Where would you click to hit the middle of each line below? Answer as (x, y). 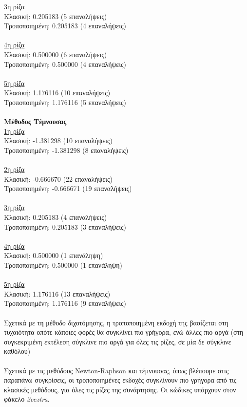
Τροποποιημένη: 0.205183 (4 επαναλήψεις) (65, 26)
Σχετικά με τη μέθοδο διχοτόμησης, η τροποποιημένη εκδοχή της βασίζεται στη (116, 322)
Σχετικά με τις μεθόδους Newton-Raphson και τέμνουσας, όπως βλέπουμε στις (116, 370)
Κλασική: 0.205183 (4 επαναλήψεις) (56, 217)
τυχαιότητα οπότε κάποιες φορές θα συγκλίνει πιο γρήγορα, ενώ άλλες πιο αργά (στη (124, 332)
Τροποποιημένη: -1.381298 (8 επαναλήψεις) (66, 150)
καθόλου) (17, 351)
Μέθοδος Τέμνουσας (35, 121)
